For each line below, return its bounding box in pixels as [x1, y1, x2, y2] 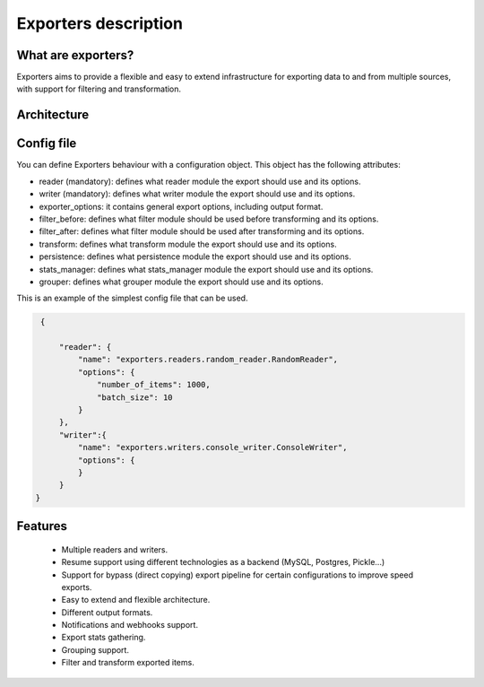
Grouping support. [61, 644, 130, 655]
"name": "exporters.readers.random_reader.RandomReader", [77, 354, 339, 365]
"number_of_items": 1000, [97, 379, 211, 390]
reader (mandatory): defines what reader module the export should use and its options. [39, 176, 361, 187]
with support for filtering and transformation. [16, 83, 182, 94]
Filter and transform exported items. [61, 657, 194, 668]
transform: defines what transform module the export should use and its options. [39, 239, 337, 249]
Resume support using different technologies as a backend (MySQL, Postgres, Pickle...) [61, 557, 385, 568]
